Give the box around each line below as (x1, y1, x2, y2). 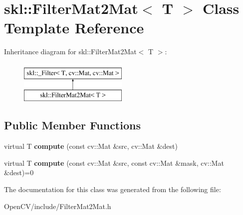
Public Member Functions (4, 117, 141, 133)
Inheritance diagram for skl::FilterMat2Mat (4, 46, 137, 57)
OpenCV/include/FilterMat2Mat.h (4, 201, 111, 211)
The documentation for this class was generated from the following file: (4, 184, 221, 195)
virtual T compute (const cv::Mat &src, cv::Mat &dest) (4, 141, 178, 151)
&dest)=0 (4, 167, 34, 178)
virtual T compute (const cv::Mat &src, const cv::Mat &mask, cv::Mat (4, 157, 224, 168)
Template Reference (4, 17, 144, 38)
